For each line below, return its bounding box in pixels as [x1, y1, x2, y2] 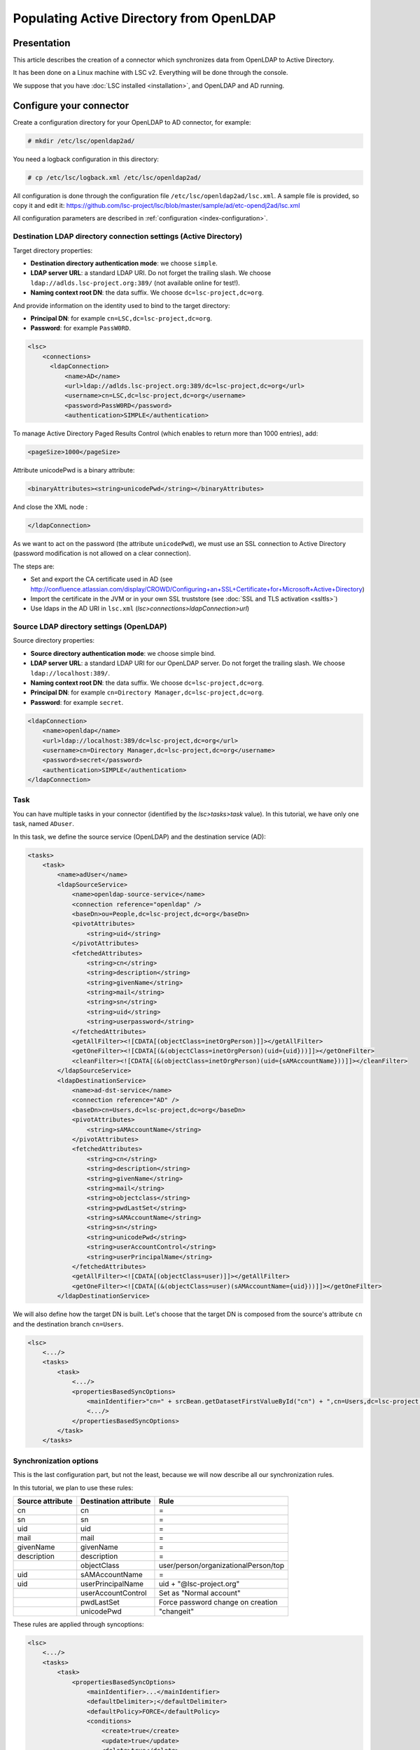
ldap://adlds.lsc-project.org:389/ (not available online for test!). [30, 279, 241, 287]
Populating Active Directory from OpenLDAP [13, 10, 276, 26]
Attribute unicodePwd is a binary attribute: [13, 466, 135, 475]
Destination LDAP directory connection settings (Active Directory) [13, 232, 243, 241]
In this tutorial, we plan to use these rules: [13, 1483, 134, 1492]
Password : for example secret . [30, 698, 124, 706]
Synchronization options [13, 1456, 99, 1466]
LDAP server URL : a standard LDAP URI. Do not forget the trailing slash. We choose [30, 269, 272, 277]
